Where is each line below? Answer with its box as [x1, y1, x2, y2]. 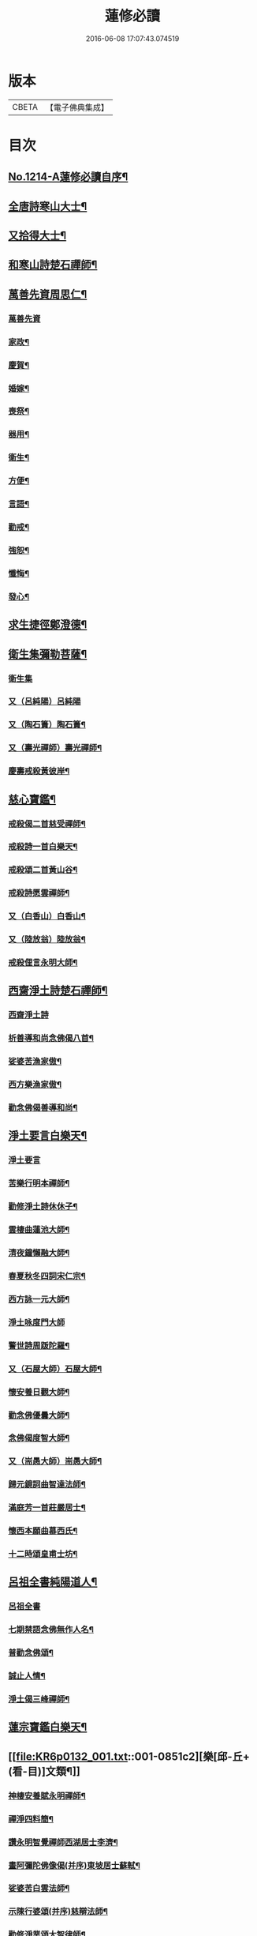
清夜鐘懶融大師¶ [8, 1247, 70, 1258]
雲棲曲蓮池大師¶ [8, 1224, 70, 1235]
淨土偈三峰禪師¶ [8, 1694, 70, 1705]
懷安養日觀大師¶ [8, 1386, 70, 1397]
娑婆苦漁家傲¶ [8, 1056, 61, 1067]
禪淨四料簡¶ [8, 1814, 54, 1825]
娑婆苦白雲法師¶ [8, 1883, 70, 1894]
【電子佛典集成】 [45, 102, 109, 113]
